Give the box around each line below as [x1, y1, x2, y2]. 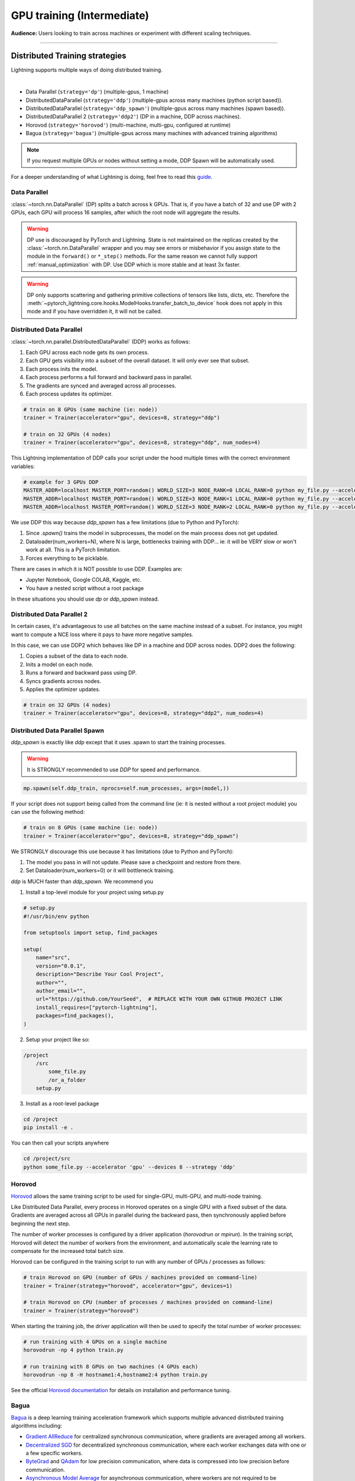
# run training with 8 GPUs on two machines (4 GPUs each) [23, 1363, 198, 1370]
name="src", [35, 954, 71, 961]
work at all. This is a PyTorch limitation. [25, 546, 121, 553]
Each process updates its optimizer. [25, 390, 113, 397]
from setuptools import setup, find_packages [23, 929, 158, 936]
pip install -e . [23, 1124, 74, 1131]
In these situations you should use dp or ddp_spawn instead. [11, 595, 159, 602]
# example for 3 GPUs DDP [23, 479, 99, 485]
